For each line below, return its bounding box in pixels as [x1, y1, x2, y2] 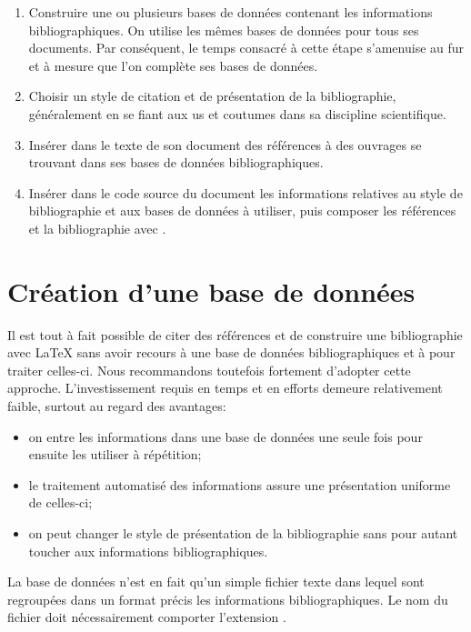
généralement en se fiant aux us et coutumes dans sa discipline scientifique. [28, 104, 446, 123]
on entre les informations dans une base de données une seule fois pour [28, 426, 423, 446]
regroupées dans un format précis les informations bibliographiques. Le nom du [7, 589, 448, 608]
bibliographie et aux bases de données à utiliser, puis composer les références [28, 201, 456, 220]
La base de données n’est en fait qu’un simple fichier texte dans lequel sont [7, 572, 425, 591]
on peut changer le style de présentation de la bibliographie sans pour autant [28, 524, 458, 542]
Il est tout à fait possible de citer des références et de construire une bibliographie [7, 325, 463, 344]
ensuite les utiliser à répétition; [28, 445, 202, 464]
